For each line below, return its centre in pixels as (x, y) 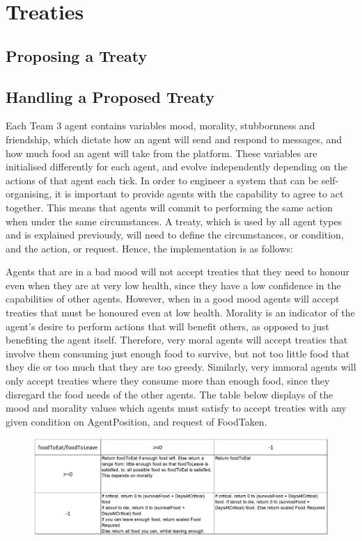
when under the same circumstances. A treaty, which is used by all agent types (174, 221)
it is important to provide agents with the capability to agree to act (199, 194)
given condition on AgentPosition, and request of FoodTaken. (136, 421)
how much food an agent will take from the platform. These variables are (162, 153)
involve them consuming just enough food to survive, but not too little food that (178, 353)
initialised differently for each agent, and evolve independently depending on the (176, 167)
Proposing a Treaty (77, 55)
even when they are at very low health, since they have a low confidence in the (173, 285)
